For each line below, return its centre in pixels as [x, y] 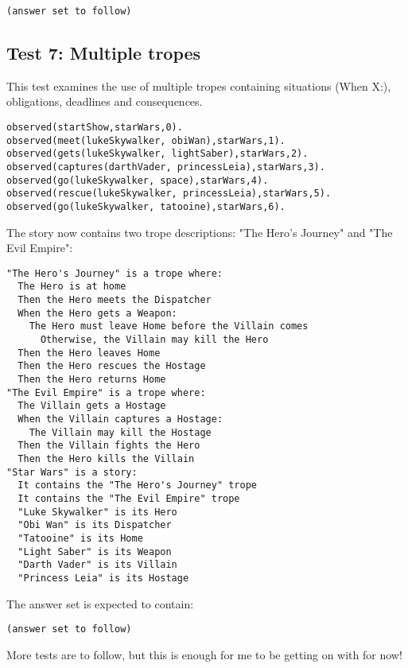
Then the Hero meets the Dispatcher [115, 300]
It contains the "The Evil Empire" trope [129, 498]
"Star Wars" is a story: [72, 472]
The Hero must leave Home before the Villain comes [169, 326]
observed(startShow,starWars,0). [95, 128]
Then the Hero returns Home [92, 380]
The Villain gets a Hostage [92, 406]
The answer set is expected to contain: [100, 603]
